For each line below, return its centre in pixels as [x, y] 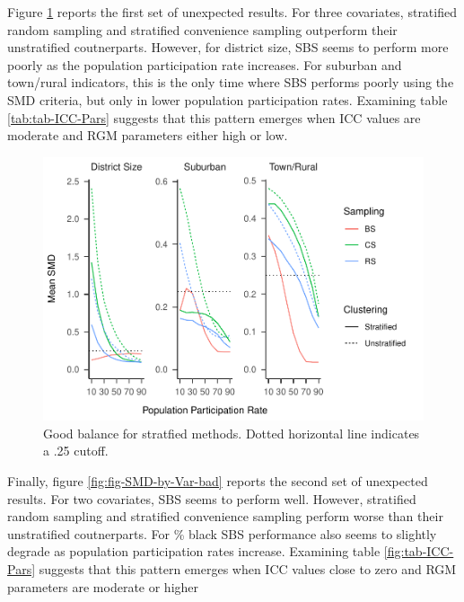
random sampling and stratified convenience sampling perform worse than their [225, 516]
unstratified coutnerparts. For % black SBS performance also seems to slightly [222, 533]
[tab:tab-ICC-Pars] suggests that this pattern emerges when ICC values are [214, 117]
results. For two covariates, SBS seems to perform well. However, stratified [212, 498]
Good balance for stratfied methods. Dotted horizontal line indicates [232, 433]
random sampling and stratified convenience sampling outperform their [202, 29]
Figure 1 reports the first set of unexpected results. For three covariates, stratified [232, 12]
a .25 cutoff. [76, 451]
